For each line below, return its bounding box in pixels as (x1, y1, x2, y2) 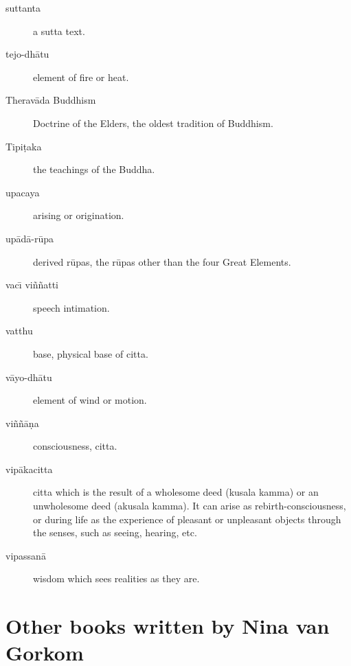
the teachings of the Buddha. (33, 162, 155, 176)
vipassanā (5, 548, 46, 562)
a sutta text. (33, 23, 85, 38)
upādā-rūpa (5, 231, 54, 245)
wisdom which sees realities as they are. (33, 571, 200, 586)
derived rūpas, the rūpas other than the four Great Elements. (33, 254, 291, 268)
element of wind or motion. (33, 393, 147, 407)
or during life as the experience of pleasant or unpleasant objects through (33, 512, 341, 526)
